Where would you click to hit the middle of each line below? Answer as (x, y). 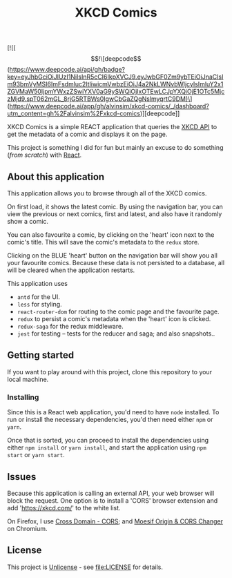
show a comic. (28, 221)
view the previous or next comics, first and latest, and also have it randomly (115, 214)
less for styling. (39, 304)
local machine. (28, 379)
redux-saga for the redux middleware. (70, 326)
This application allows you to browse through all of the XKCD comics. (107, 193)
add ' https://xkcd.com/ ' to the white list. (64, 508)
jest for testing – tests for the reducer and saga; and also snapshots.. (116, 334)
